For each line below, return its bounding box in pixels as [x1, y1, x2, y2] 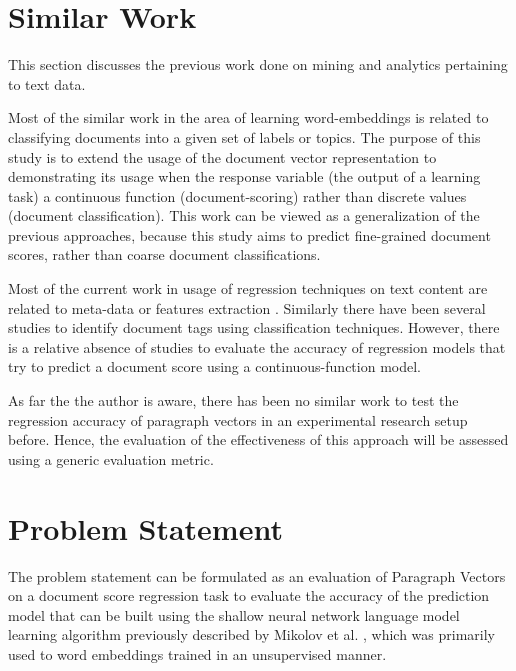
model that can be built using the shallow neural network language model [8, 604, 460, 625]
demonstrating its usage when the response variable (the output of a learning [8, 166, 481, 187]
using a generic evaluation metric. [8, 448, 214, 469]
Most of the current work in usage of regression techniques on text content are [8, 278, 488, 299]
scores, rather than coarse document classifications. [8, 244, 321, 265]
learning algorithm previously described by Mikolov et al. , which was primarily [8, 624, 496, 645]
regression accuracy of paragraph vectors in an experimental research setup [8, 409, 468, 430]
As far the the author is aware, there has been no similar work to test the [8, 390, 459, 411]
